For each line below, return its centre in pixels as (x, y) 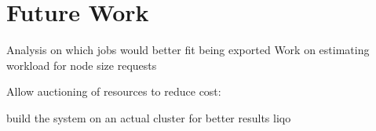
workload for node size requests (82, 65)
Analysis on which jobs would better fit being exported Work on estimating (188, 50)
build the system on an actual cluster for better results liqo (149, 117)
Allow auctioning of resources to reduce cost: (114, 91)
